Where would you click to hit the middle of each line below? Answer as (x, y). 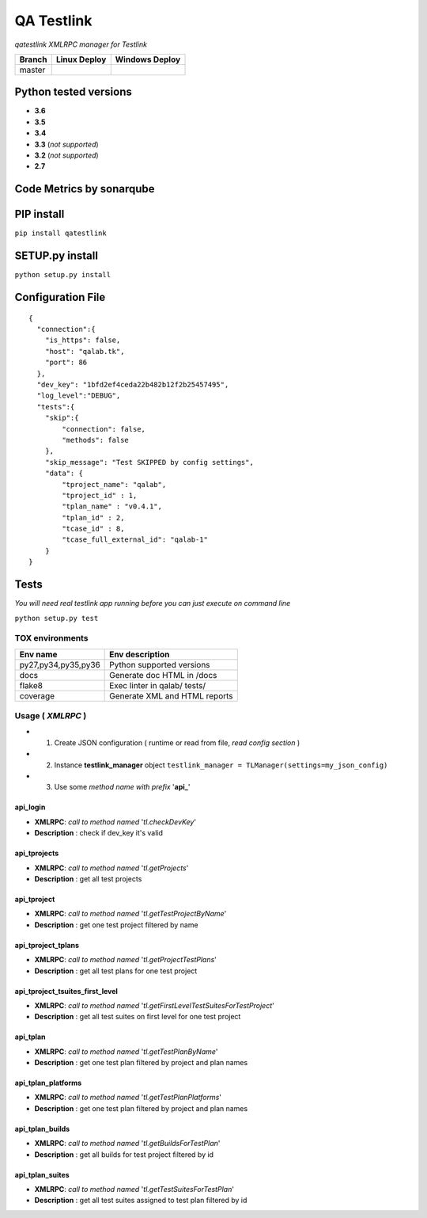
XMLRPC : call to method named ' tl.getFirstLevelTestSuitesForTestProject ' (154, 1005)
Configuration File (60, 297)
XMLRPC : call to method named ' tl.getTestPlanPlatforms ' (128, 1098)
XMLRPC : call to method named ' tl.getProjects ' (111, 868)
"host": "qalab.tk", (85, 351)
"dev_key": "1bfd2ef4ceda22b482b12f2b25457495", (133, 384)
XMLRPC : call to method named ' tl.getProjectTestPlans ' (126, 960)
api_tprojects (37, 853)
